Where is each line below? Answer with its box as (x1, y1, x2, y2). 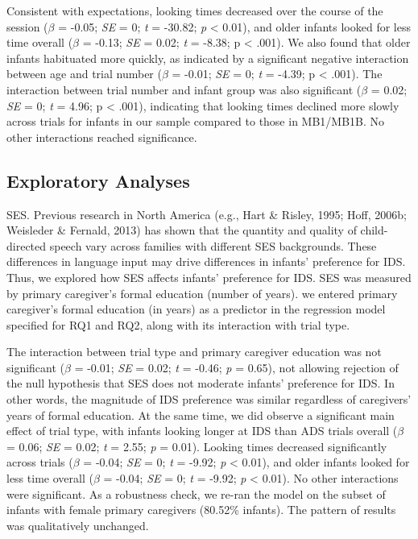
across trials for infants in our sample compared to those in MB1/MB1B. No (6, 113, 385, 130)
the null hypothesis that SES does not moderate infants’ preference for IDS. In (6, 375, 395, 392)
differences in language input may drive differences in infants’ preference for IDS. (6, 253, 406, 270)
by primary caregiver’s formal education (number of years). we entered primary (6, 284, 398, 301)
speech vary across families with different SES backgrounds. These (49, 237, 377, 254)
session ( (6, 18, 48, 35)
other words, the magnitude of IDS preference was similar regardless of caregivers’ (6, 391, 412, 408)
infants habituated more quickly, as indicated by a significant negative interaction (6, 49, 409, 66)
